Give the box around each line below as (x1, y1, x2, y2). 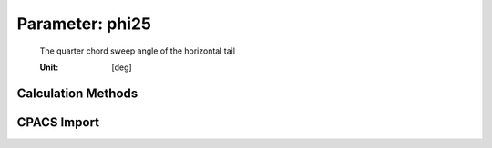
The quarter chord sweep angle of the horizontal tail (39, 45, 236, 56)
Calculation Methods (16, 85, 138, 101)
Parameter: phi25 (16, 14, 152, 34)
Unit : (39, 62, 59, 73)
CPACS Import (16, 114, 100, 130)
